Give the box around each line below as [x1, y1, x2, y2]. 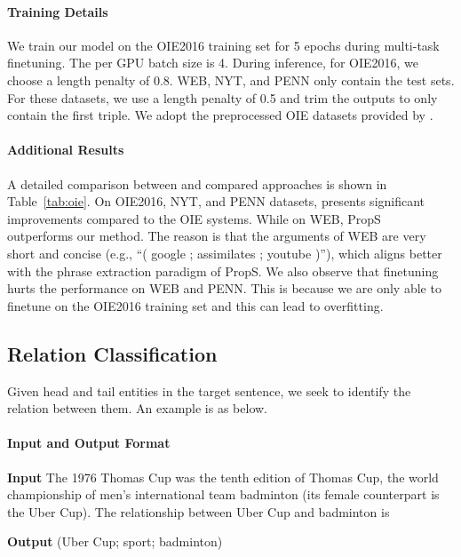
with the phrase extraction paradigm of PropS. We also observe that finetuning [7, 261, 439, 280]
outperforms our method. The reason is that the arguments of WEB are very [7, 227, 426, 245]
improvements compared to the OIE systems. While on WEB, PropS [7, 209, 381, 227]
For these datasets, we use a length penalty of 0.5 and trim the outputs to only [7, 88, 438, 107]
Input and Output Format [7, 434, 171, 452]
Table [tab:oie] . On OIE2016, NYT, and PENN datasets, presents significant [7, 192, 425, 211]
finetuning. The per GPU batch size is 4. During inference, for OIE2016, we [7, 53, 419, 72]
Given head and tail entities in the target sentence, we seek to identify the [7, 381, 411, 400]
